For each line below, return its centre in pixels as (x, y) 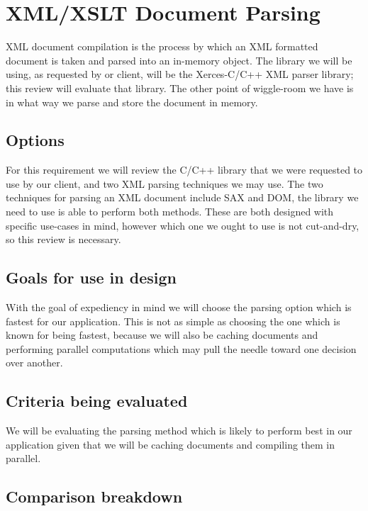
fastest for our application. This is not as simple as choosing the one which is (173, 321)
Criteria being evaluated (97, 401)
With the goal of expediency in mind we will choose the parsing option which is (179, 307)
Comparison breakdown (94, 496)
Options (35, 140)
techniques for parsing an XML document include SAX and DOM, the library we (182, 197)
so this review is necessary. (63, 239)
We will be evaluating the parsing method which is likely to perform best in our (179, 431)
